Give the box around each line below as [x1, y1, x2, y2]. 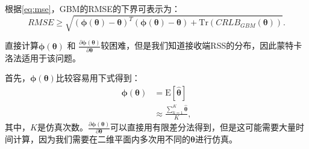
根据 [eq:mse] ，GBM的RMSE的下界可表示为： [5, 2, 180, 14]
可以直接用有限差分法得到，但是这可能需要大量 [110, 121, 296, 133]
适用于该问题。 [21, 51, 81, 64]
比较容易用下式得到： [55, 71, 140, 84]
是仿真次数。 [37, 121, 88, 133]
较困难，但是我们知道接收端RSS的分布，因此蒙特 [101, 39, 294, 52]
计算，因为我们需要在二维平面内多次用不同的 [13, 133, 190, 145]
